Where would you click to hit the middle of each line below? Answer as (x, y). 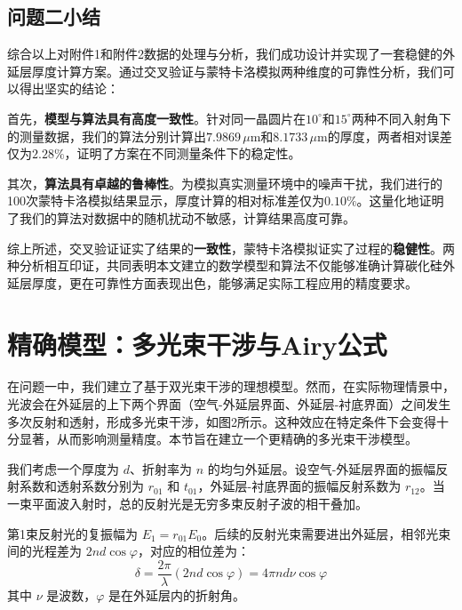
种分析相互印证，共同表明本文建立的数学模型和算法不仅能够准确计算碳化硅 (225, 265)
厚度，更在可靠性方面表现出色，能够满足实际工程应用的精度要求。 (224, 282)
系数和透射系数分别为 (81, 486)
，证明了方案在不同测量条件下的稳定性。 (183, 153)
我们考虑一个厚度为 (63, 468)
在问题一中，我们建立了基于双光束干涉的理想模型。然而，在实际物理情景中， (231, 386)
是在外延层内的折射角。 (177, 594)
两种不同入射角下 (401, 118)
